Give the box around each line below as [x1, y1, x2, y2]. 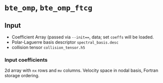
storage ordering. [4, 73, 40, 79]
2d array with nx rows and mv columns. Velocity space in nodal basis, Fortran [4, 67, 159, 73]
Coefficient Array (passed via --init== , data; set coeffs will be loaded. [11, 34, 154, 40]
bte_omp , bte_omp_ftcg [4, 2, 93, 13]
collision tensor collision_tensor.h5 [11, 45, 85, 50]
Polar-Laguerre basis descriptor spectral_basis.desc [11, 39, 119, 45]
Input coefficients [4, 56, 48, 63]
